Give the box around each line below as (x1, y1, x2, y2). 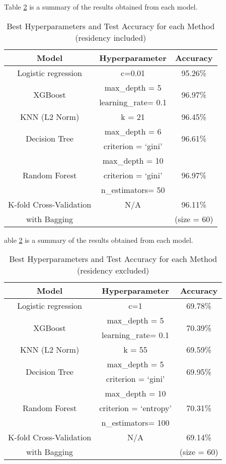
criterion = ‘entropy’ (99, 402, 172, 414)
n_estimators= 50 (101, 183, 165, 195)
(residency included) (75, 31, 146, 43)
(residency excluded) (77, 264, 149, 277)
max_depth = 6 (104, 125, 162, 137)
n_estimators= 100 (101, 417, 170, 429)
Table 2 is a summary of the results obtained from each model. (4, 2, 198, 12)
